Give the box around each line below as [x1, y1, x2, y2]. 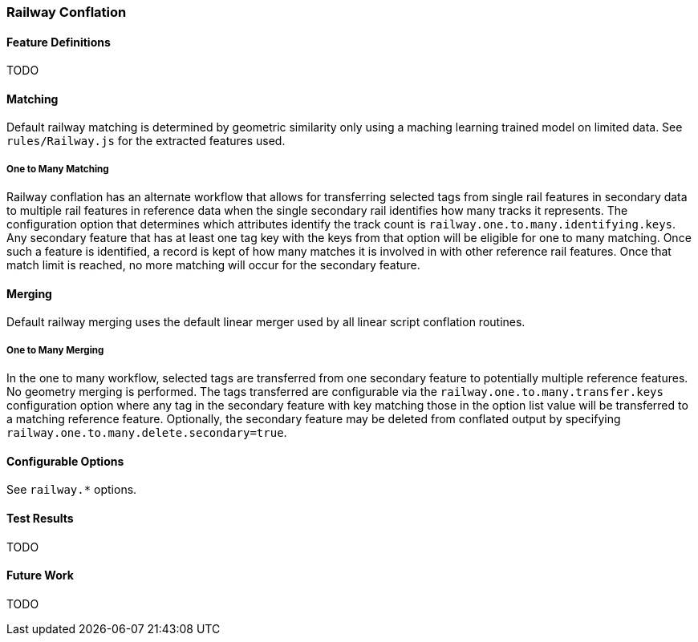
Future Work [6, 568, 74, 583]
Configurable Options [6, 454, 124, 468]
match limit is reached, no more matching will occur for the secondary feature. [6, 258, 420, 273]
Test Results [6, 511, 74, 526]
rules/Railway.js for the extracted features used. [6, 134, 286, 148]
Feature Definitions [6, 34, 111, 49]
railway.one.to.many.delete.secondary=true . [6, 426, 287, 440]
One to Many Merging [6, 344, 104, 356]
